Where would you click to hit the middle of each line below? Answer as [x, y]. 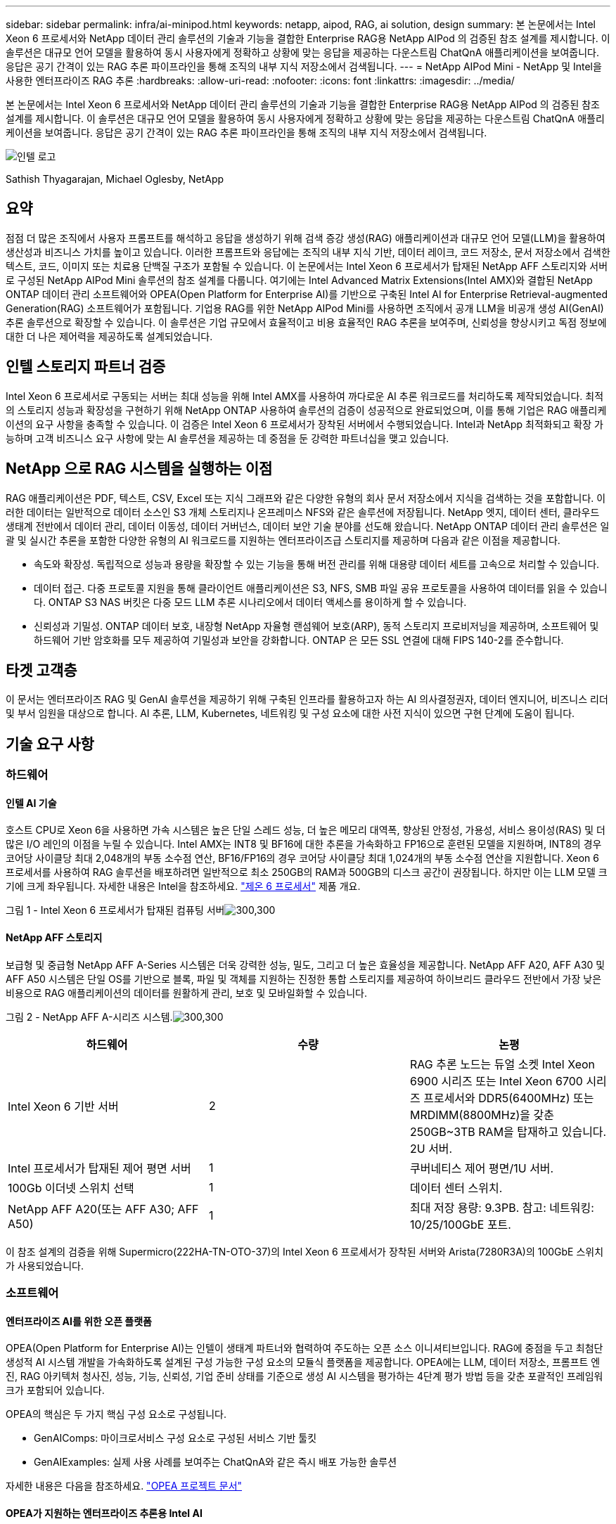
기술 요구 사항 [50, 744]
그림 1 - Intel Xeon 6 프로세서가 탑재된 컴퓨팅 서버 [115, 910]
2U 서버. [431, 1148]
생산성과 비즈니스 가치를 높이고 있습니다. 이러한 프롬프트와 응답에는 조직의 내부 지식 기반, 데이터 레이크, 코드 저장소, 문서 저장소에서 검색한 [308, 252]
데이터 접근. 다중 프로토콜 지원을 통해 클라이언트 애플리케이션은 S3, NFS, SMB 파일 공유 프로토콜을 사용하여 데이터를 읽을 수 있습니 [321, 588]
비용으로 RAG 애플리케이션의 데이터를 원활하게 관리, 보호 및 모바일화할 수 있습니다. [186, 993]
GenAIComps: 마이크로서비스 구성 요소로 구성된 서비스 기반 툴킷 [175, 1438]
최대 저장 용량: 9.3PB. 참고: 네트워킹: [502, 1207]
